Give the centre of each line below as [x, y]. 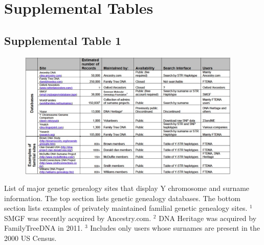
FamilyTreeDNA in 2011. [43, 228]
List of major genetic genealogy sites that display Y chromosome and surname [127, 188]
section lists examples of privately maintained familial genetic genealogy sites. [126, 208]
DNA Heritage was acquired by [208, 218]
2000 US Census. [30, 238]
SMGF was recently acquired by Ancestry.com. [78, 218]
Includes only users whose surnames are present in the [175, 228]
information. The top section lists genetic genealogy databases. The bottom [123, 198]
